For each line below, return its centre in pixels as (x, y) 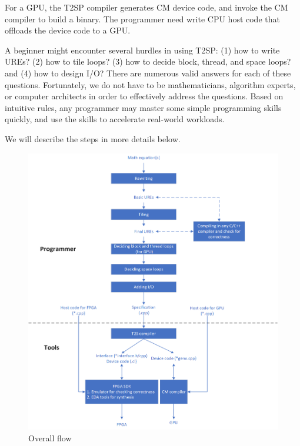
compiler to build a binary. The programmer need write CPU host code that (142, 19)
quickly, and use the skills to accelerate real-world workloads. (115, 119)
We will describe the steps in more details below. (93, 138)
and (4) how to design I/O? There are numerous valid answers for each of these (148, 73)
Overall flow (50, 437)
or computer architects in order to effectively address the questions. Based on (144, 96)
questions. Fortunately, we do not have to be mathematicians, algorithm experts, (150, 84)
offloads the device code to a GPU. (68, 30)
